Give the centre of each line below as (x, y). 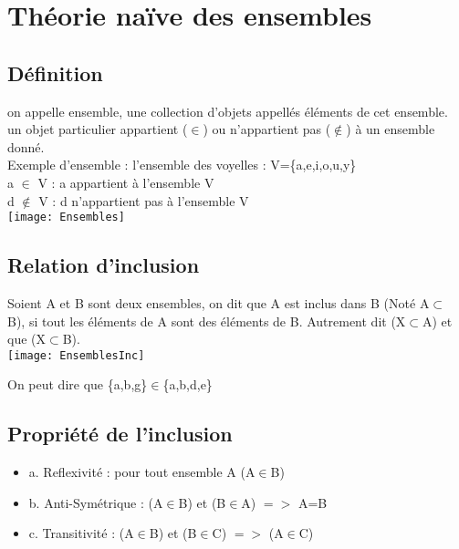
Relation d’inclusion (104, 265)
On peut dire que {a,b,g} (78, 384)
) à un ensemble (391, 129)
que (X (26, 339)
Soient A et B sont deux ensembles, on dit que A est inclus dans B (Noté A (219, 303)
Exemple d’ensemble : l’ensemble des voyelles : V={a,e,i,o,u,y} (182, 165)
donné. (26, 146)
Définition (55, 73)
